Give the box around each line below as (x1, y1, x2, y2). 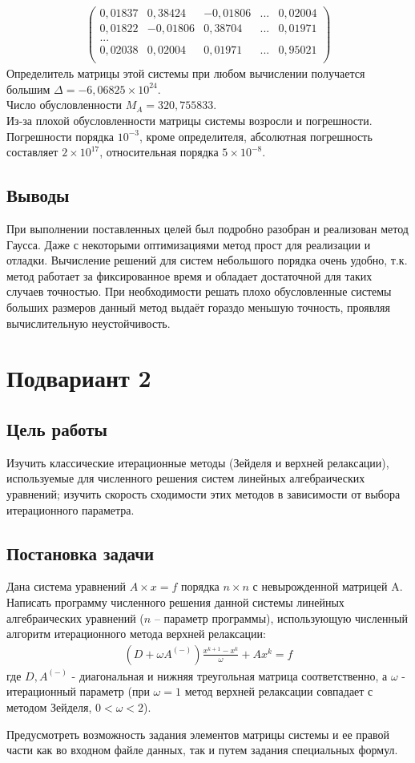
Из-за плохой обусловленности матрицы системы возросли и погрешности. (6, 112, 373, 129)
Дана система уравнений (6, 578, 127, 595)
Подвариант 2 (6, 361, 151, 394)
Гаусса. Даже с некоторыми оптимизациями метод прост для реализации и (6, 236, 371, 252)
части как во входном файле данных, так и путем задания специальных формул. (6, 741, 398, 758)
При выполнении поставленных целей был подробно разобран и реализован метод (6, 220, 409, 237)
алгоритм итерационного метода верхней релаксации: (6, 625, 266, 642)
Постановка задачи (6, 540, 155, 565)
